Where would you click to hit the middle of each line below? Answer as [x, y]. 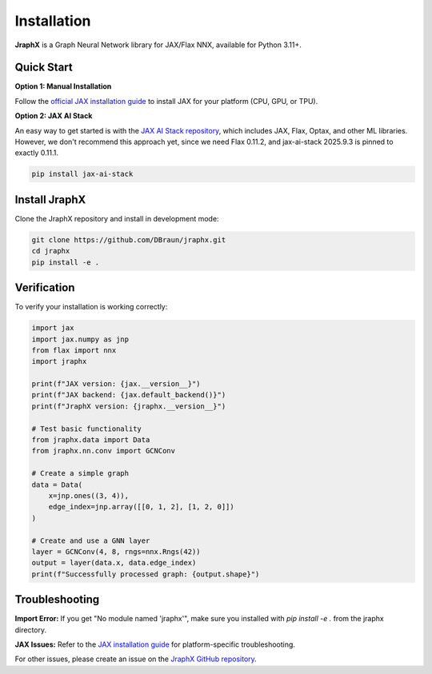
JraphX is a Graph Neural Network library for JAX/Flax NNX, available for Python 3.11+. [158, 45]
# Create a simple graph [80, 473]
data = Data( [57, 485]
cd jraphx [51, 251]
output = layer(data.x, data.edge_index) [114, 563]
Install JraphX [50, 199]
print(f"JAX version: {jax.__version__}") [116, 384]
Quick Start [44, 68]
